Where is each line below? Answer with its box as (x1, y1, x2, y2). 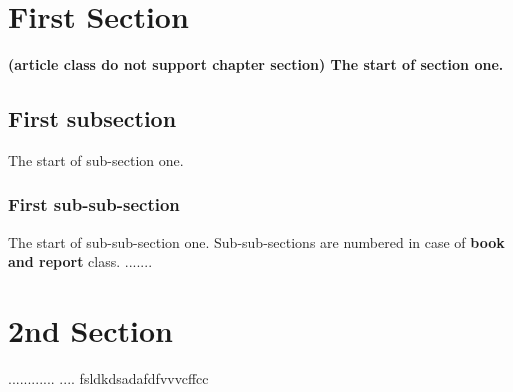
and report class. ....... (8, 251, 153, 272)
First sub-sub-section (8, 192, 180, 217)
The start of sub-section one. (8, 149, 184, 170)
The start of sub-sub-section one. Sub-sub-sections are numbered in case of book (8, 231, 505, 252)
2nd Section (8, 310, 174, 351)
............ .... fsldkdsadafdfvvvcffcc (8, 368, 209, 389)
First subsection (8, 103, 177, 134)
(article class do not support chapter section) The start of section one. (8, 54, 504, 75)
